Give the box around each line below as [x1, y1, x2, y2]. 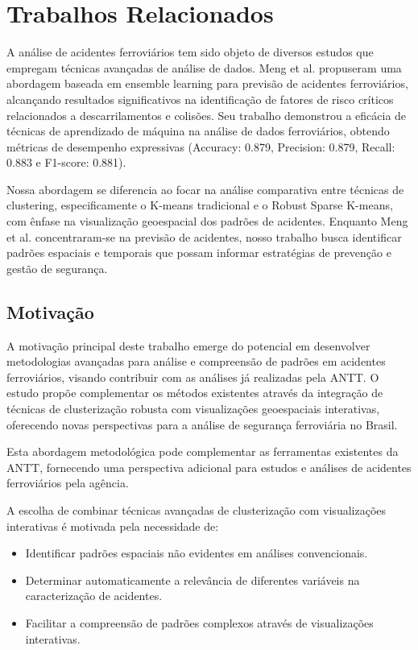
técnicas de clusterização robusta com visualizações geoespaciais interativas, [6, 400, 380, 417]
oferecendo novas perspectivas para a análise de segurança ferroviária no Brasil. [6, 416, 398, 433]
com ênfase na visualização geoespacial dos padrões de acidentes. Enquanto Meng [6, 213, 408, 230]
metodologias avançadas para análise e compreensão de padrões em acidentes [6, 353, 386, 370]
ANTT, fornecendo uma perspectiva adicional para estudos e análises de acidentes [6, 458, 412, 475]
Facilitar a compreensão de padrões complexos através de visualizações [25, 614, 374, 631]
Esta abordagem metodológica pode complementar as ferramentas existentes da [6, 443, 399, 460]
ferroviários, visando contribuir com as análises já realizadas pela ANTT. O [6, 368, 379, 385]
